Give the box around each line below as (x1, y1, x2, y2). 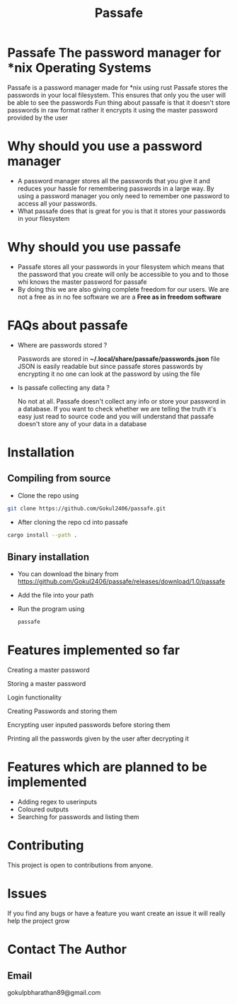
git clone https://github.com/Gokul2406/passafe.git (7, 505, 166, 512)
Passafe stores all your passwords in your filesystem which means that (17, 262, 225, 270)
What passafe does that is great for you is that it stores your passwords (17, 207, 226, 215)
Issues (7, 886, 47, 902)
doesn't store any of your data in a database (17, 419, 147, 428)
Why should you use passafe (7, 239, 182, 256)
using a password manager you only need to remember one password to (17, 191, 230, 200)
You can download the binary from (17, 570, 119, 578)
